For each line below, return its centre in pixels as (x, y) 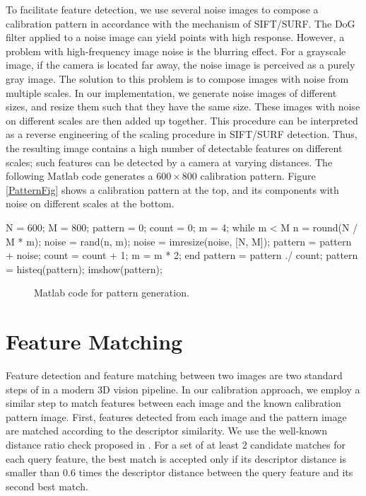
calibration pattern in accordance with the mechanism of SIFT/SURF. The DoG (181, 23)
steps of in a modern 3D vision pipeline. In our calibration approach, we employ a (183, 389)
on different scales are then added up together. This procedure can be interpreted (182, 120)
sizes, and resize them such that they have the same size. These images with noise (183, 106)
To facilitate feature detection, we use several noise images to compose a (162, 9)
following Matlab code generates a (79, 176)
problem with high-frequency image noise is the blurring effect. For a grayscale (176, 51)
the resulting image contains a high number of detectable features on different (174, 148)
